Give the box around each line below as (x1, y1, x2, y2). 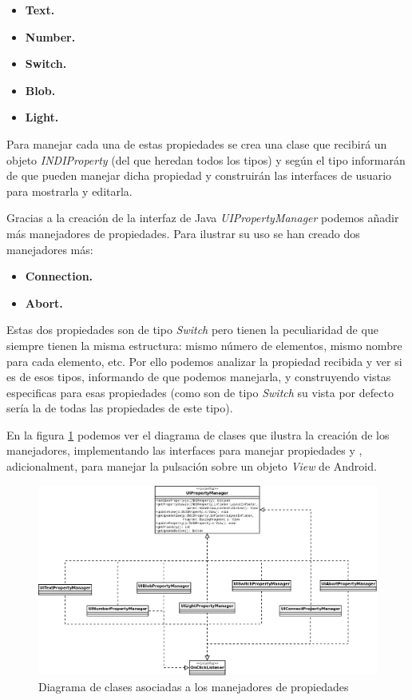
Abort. (25, 294, 63, 311)
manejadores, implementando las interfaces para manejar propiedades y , (6, 442, 362, 459)
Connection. (25, 268, 93, 284)
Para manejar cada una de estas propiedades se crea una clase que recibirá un (6, 135, 387, 152)
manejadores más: (6, 241, 93, 257)
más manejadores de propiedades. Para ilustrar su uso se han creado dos (6, 225, 360, 241)
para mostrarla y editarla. (6, 182, 133, 199)
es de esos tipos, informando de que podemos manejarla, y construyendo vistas (6, 368, 391, 385)
